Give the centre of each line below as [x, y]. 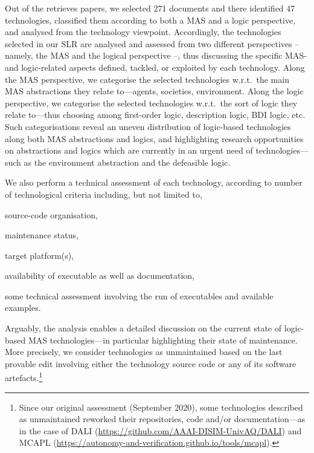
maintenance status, [42, 235]
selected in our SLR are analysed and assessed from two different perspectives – [152, 43]
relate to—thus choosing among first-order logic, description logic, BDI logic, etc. [155, 115]
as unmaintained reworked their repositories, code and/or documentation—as [162, 419]
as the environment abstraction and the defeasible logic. [127, 162]
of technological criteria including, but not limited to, [104, 194]
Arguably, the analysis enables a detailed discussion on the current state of [143, 328]
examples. [23, 308]
